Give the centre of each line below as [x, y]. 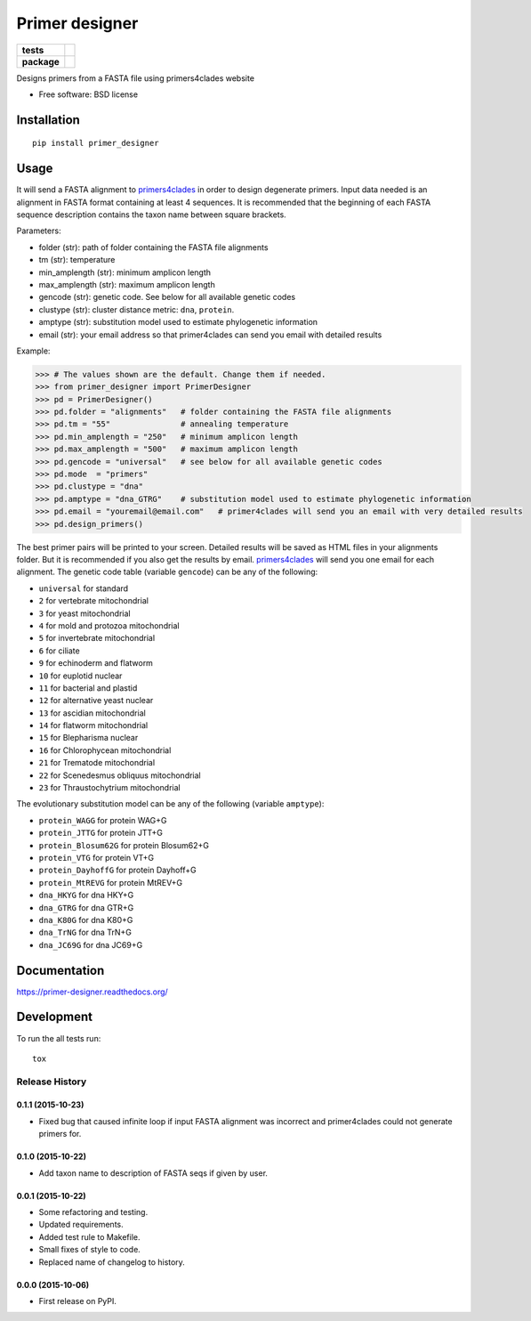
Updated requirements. [81, 1225]
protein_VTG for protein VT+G [97, 857]
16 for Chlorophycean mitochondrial [105, 750]
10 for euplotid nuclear [80, 676]
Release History [52, 1082]
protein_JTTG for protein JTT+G [101, 833]
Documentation [60, 970]
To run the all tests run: [59, 1038]
